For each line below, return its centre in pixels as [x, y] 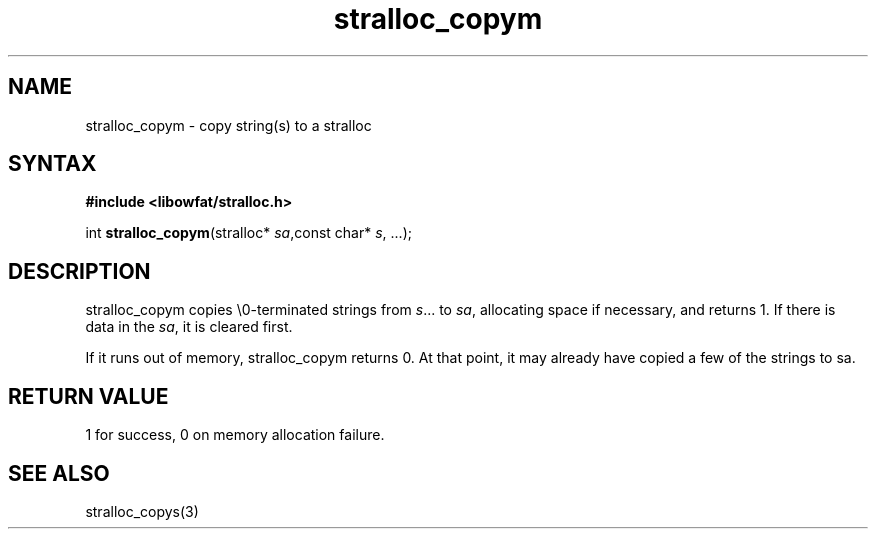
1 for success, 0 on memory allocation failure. [235, 435]
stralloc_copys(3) [142, 511]
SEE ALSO [59, 473]
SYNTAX [52, 164]
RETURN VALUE [88, 396]
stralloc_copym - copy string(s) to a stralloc [228, 125]
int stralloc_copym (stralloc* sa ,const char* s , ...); [248, 233]
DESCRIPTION [79, 271]
